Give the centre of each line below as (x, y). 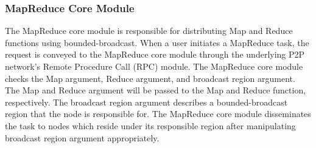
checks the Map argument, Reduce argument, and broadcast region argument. (150, 78)
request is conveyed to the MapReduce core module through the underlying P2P (155, 54)
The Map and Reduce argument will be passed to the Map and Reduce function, (156, 90)
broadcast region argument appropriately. (82, 137)
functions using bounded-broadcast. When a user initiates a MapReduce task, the (157, 42)
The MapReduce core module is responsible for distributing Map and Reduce (149, 31)
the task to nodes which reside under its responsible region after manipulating (150, 125)
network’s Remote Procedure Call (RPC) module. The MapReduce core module (154, 66)
